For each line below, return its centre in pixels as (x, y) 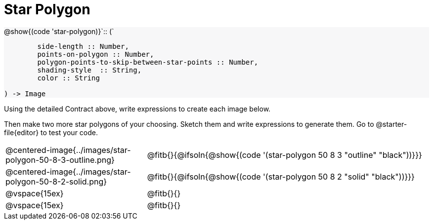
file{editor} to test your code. (51, 132)
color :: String (68, 78)
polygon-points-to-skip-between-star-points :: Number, (148, 62)
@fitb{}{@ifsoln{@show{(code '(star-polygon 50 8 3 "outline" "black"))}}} (284, 155)
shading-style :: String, (89, 70)
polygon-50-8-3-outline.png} (60, 160)
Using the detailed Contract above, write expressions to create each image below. (137, 109)
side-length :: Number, (83, 46)
